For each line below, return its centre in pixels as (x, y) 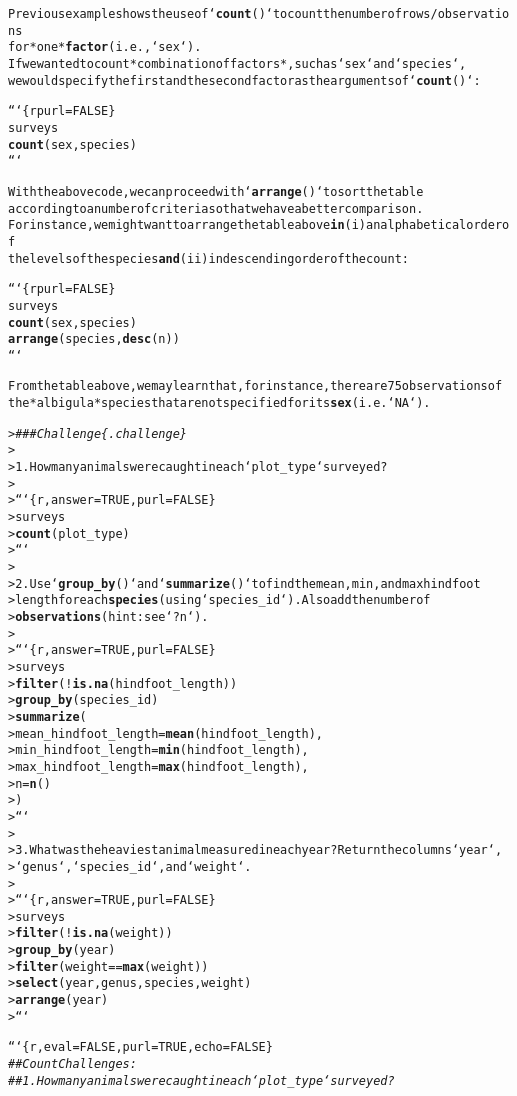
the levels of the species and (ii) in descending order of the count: (208, 258)
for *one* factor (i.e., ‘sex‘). (105, 47)
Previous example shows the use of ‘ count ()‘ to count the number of (205, 14)
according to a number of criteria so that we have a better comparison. (216, 208)
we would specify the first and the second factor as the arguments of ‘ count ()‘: (244, 80)
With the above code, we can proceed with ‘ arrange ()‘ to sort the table (216, 191)
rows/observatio (455, 14)
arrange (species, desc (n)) (94, 339)
